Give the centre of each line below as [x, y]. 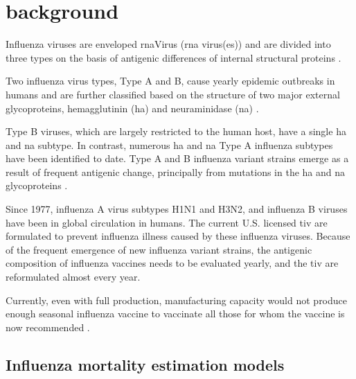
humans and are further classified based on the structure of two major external [173, 94]
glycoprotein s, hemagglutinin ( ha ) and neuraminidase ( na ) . [132, 108]
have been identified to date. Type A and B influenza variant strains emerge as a [177, 158]
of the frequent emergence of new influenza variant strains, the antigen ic [159, 249]
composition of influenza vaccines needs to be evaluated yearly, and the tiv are [172, 263]
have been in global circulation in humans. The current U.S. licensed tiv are [167, 222]
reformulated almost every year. [73, 277]
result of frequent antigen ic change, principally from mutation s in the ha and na [176, 171]
